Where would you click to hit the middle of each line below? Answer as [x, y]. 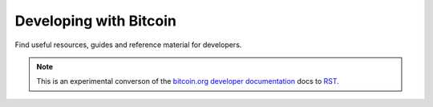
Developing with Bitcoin [95, 21]
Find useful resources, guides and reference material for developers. [128, 45]
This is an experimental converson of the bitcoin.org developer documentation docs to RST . [188, 81]
